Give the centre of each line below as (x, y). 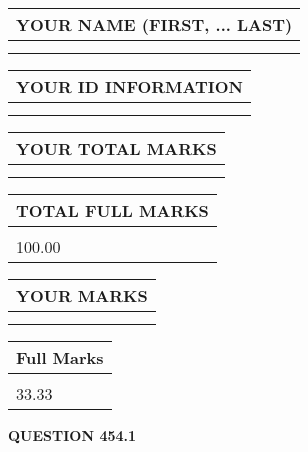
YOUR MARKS (82, 295)
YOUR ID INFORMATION (129, 86)
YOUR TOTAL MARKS (116, 148)
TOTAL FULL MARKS (112, 210)
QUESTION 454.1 (72, 435)
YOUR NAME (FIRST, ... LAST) (154, 24)
